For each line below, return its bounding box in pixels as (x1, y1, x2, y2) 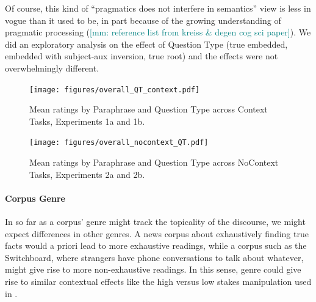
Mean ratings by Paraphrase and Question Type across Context (29, 103, 268, 116)
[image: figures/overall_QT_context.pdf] (29, 85, 200, 94)
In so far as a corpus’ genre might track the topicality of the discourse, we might (5, 215, 306, 228)
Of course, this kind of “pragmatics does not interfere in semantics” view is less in (5, 2, 311, 14)
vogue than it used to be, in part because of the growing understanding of (5, 13, 281, 26)
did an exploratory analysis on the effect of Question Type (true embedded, (5, 37, 288, 50)
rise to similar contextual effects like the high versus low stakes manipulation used (5, 275, 312, 288)
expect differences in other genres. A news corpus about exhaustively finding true (5, 227, 309, 240)
